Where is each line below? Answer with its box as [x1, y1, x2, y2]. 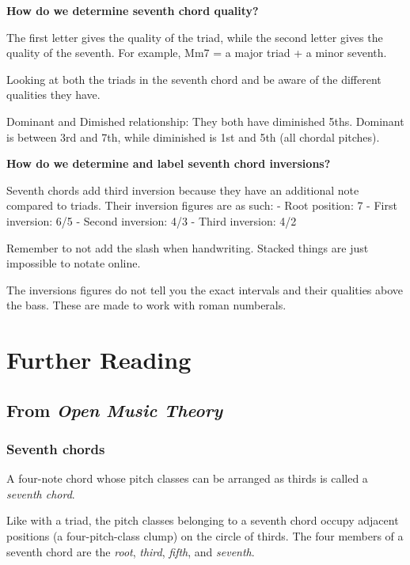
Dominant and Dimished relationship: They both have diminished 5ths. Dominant [6, 112, 404, 129]
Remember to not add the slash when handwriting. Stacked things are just [6, 239, 369, 256]
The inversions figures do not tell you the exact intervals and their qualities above [6, 281, 404, 298]
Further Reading [6, 343, 192, 376]
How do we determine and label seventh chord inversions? [6, 155, 331, 172]
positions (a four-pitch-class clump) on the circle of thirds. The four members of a [6, 528, 404, 544]
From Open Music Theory [6, 397, 222, 422]
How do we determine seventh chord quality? [6, 2, 259, 18]
